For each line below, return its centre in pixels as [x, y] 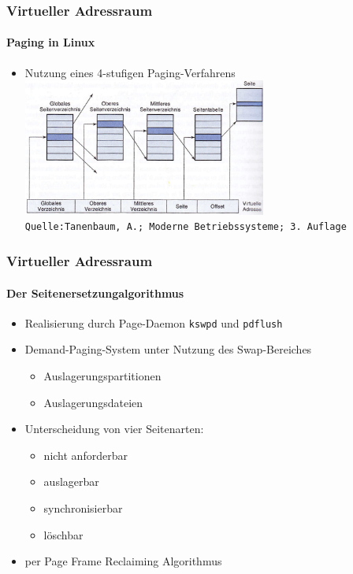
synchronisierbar [83, 508]
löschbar [63, 534]
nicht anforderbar [85, 455]
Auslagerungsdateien [93, 402]
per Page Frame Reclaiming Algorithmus [123, 561]
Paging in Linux [51, 42]
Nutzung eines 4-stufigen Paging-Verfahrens [130, 72]
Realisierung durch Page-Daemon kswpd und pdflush [154, 322]
